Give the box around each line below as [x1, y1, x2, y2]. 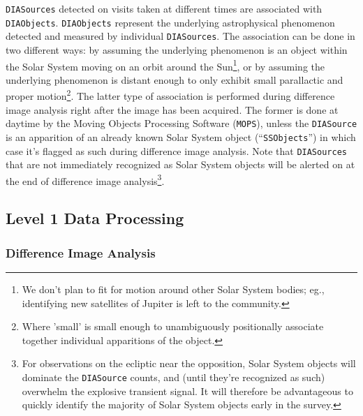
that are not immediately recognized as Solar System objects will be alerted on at [6, 157, 355, 172]
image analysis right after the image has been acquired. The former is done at [6, 102, 339, 117]
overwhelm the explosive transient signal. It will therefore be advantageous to [22, 383, 353, 398]
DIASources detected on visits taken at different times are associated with [6, 1, 323, 15]
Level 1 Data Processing [6, 207, 184, 229]
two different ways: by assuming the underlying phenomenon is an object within [6, 42, 348, 57]
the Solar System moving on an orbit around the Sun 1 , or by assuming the [6, 57, 325, 73]
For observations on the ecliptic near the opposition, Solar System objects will [22, 356, 356, 371]
